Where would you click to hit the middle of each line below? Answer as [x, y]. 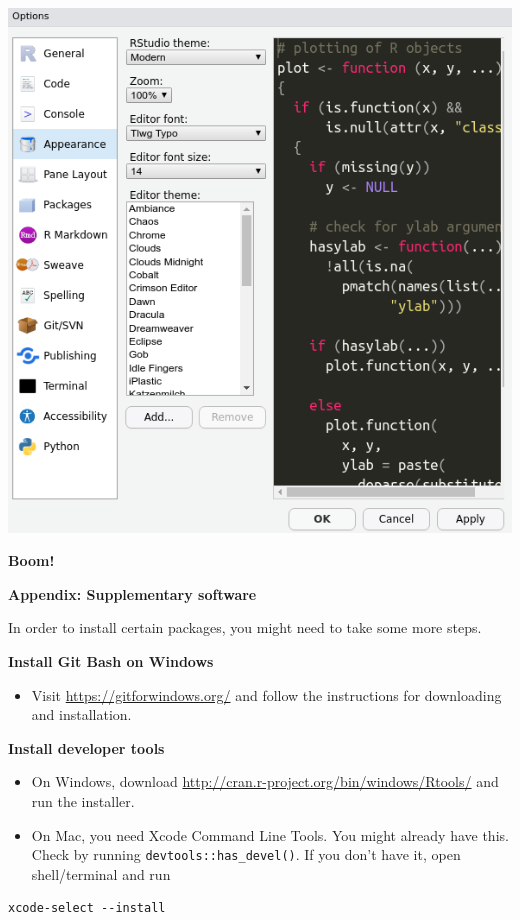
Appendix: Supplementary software [132, 593]
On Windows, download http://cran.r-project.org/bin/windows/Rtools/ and [265, 781]
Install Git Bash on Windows [111, 661]
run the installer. [83, 801]
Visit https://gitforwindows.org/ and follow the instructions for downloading [266, 694]
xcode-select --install [87, 908]
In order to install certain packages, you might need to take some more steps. [245, 627]
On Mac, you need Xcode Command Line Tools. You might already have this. [270, 834]
